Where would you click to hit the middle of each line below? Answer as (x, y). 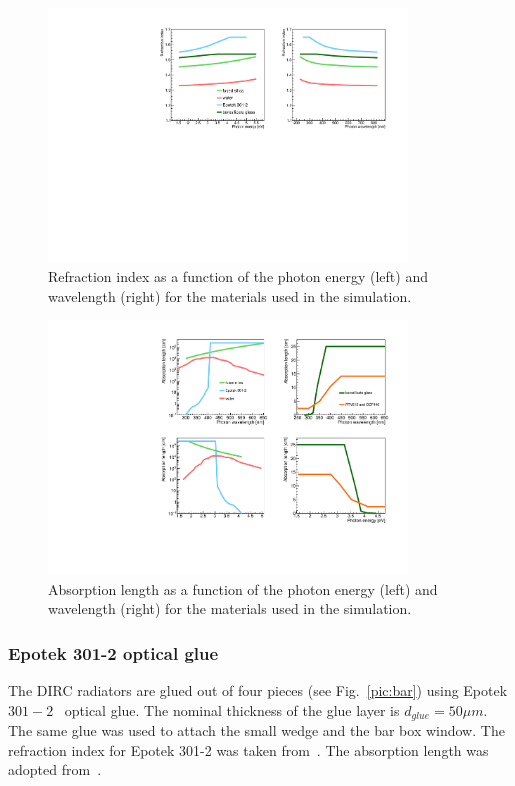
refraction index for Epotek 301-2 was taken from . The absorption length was (248, 749)
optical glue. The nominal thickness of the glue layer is (232, 709)
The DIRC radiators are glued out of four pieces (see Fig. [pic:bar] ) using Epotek (258, 690)
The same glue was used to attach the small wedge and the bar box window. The (256, 730)
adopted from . (55, 769)
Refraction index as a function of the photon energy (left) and (238, 276)
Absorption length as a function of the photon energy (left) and (243, 588)
